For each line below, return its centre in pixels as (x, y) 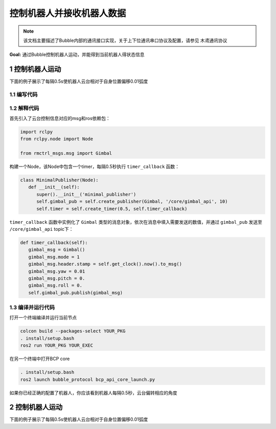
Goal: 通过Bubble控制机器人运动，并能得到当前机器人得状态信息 (77, 55)
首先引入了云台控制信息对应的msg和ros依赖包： (60, 118)
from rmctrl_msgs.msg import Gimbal (66, 153)
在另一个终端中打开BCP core (40, 359)
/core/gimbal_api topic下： (41, 229)
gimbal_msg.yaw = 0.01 (57, 271)
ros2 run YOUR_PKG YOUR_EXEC (57, 345)
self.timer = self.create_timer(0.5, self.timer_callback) (112, 209)
